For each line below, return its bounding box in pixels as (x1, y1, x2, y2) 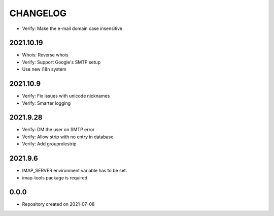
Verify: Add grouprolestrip (22, 141, 77, 147)
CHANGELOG (9, 8, 67, 19)
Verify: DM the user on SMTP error (22, 127, 95, 133)
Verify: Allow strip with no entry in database (22, 134, 114, 140)
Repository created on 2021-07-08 (22, 201, 95, 207)
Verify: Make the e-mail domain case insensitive (22, 25, 123, 32)
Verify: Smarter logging (22, 100, 71, 106)
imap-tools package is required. (22, 174, 89, 180)
